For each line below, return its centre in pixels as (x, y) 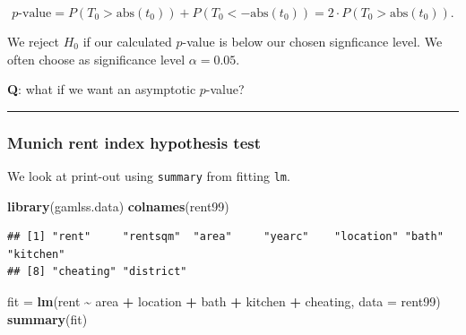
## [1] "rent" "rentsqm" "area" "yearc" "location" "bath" (225, 237)
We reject (33, 41)
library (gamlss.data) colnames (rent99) (118, 206)
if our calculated (127, 41)
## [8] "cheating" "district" (97, 272)
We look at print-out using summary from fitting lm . (149, 176)
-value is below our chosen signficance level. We (312, 41)
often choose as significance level (96, 59)
